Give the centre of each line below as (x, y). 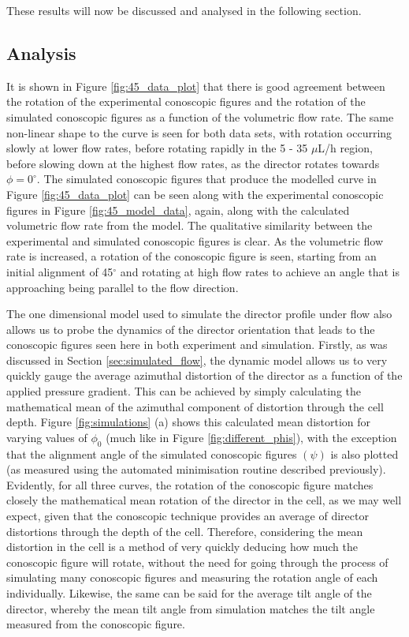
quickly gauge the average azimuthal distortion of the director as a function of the (204, 375)
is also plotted (364, 453)
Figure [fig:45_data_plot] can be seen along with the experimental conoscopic (195, 194)
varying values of (47, 437)
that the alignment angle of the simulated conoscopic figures (152, 453)
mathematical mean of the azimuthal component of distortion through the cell (195, 406)
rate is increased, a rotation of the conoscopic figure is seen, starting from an (191, 256)
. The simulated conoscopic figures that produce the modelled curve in (206, 179)
